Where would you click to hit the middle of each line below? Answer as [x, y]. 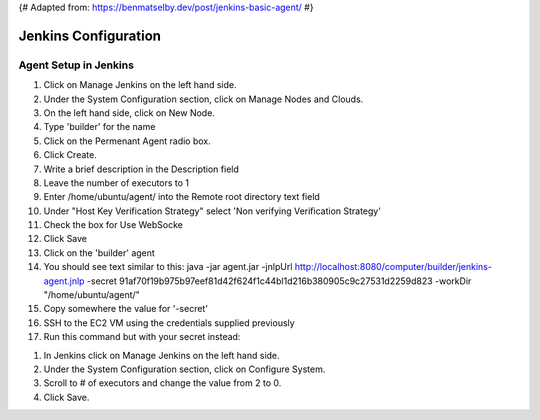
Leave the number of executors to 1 [116, 182]
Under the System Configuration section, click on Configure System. [184, 369]
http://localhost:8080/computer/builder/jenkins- [393, 267]
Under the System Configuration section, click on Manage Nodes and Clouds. [203, 99]
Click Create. [70, 155]
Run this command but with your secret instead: [142, 337]
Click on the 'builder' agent [99, 252]
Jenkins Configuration [90, 35]
